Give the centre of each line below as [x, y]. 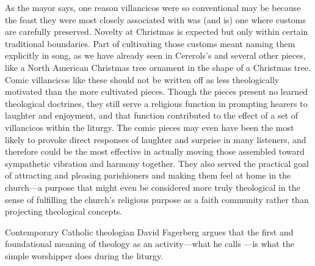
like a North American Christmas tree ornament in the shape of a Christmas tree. [158, 67]
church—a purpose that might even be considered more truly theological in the [153, 187]
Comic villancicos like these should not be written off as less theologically [142, 79]
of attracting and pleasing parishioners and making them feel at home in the [148, 175]
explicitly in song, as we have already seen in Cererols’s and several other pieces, [155, 55]
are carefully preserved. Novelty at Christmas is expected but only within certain [157, 31]
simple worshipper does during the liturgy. [84, 255]
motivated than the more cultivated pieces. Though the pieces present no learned [157, 91]
